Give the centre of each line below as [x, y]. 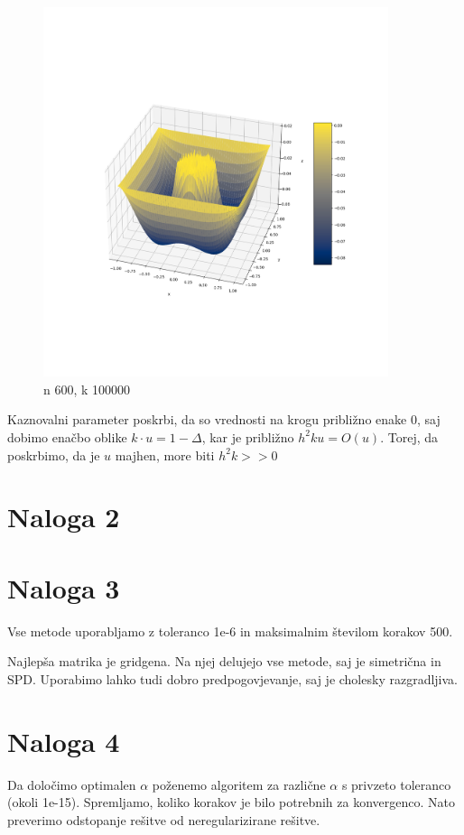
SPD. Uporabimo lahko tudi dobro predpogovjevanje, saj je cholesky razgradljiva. [232, 678]
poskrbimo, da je [54, 455]
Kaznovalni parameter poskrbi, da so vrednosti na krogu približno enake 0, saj [224, 419]
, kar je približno [248, 436]
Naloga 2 [64, 517]
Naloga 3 [64, 587]
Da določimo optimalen [72, 784]
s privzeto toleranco [396, 784]
